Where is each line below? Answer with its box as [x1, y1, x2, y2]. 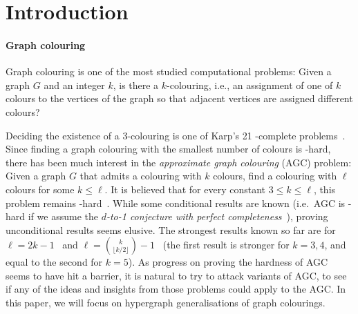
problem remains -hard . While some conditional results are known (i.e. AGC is [6, 195, 346, 210]
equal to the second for [6, 255, 103, 269]
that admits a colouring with [79, 168, 202, 183]
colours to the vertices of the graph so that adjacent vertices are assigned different [6, 91, 353, 106]
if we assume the [28, 209, 98, 224]
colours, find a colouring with [213, 168, 337, 183]
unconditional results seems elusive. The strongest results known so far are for [6, 222, 336, 237]
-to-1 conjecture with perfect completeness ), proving [106, 209, 328, 224]
